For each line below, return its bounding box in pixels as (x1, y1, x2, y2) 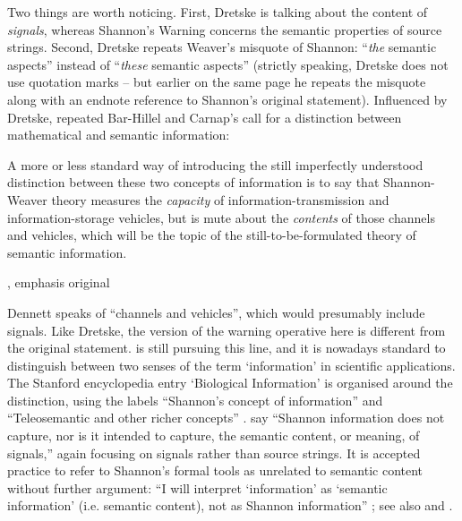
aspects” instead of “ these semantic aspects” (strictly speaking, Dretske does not (7, 55, 449, 73)
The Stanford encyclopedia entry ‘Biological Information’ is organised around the (7, 373, 453, 392)
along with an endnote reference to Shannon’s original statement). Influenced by (7, 90, 448, 108)
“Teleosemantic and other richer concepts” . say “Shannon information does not (7, 408, 445, 427)
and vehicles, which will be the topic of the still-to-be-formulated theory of (7, 226, 416, 244)
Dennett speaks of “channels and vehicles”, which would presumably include (7, 303, 425, 321)
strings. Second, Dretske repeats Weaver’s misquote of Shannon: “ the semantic (7, 38, 437, 56)
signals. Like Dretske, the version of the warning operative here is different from (7, 320, 446, 339)
